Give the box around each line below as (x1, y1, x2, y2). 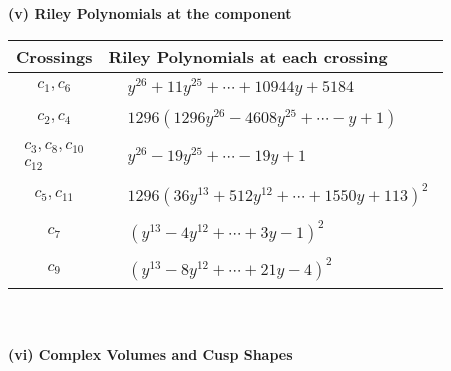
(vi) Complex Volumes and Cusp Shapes (8, 343, 293, 364)
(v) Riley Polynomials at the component (8, 3, 292, 23)
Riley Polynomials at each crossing (108, 44, 388, 68)
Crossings (16, 44, 93, 68)
